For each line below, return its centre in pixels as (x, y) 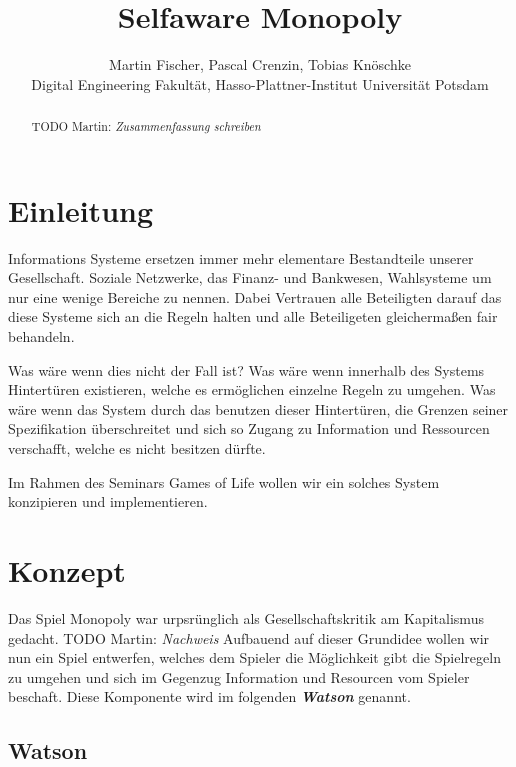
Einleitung (81, 209)
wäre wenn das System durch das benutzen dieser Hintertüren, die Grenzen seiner (258, 408)
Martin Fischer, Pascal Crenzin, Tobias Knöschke (260, 64)
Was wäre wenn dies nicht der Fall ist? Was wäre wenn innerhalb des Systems (246, 369)
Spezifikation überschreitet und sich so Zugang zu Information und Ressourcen (249, 428)
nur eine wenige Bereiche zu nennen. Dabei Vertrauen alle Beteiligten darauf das (255, 296)
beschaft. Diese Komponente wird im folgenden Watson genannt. (209, 696)
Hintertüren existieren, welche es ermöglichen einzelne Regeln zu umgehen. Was (252, 389)
